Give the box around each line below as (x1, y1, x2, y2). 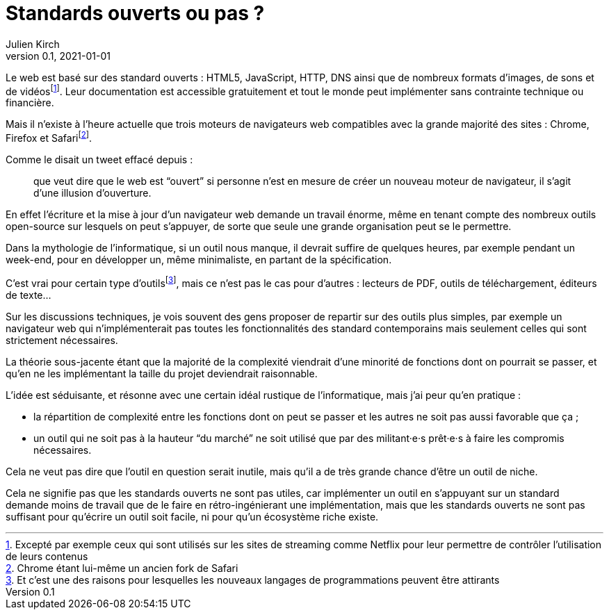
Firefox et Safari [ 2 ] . (6, 130, 92, 145)
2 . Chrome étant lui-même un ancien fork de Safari (6, 561, 238, 574)
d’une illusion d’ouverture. (33, 187, 152, 199)
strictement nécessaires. (6, 334, 118, 346)
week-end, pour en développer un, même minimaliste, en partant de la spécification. (6, 254, 392, 266)
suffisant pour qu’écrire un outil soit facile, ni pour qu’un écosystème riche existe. (6, 510, 379, 523)
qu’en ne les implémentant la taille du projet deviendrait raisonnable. (6, 367, 318, 379)
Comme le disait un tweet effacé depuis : (6, 154, 193, 166)
